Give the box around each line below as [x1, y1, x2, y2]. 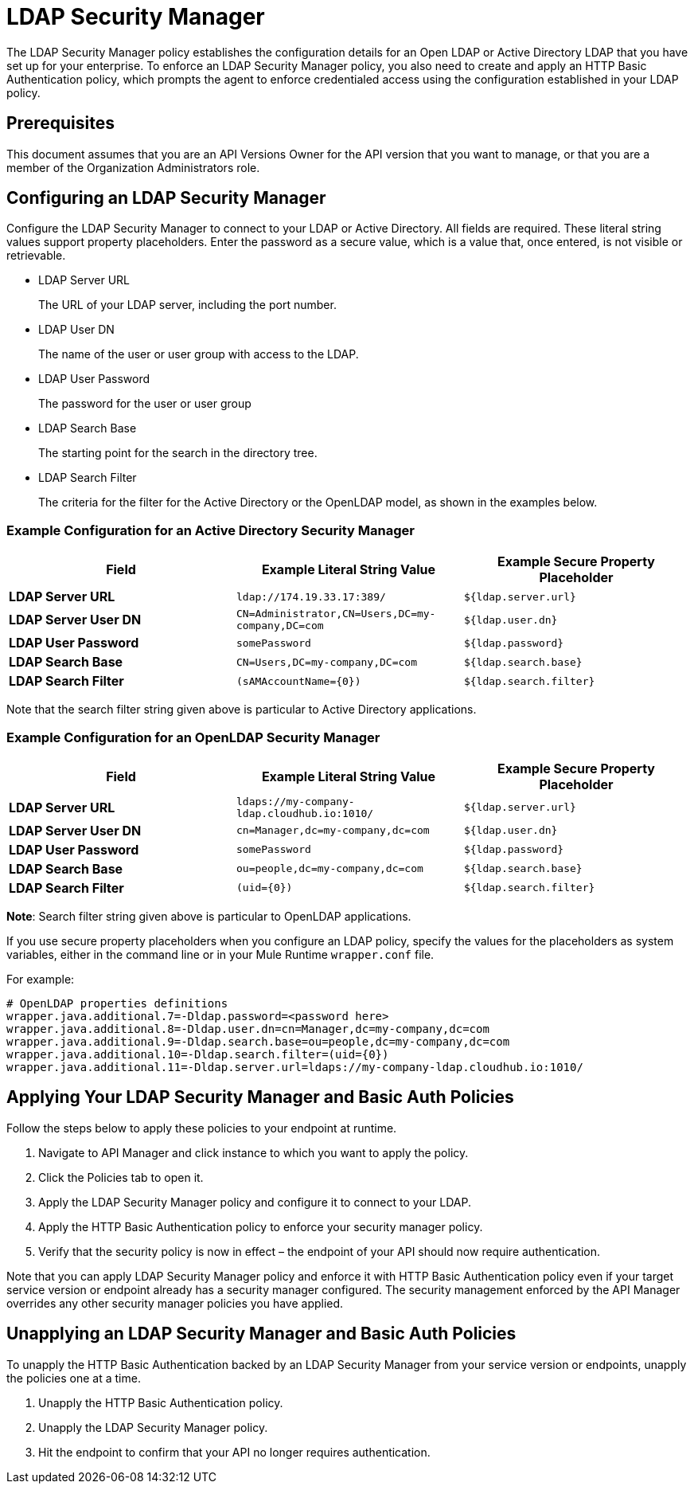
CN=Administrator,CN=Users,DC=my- [236, 608, 436, 620]
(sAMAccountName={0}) [236, 675, 361, 687]
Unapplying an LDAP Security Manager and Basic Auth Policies [6, 1324, 517, 1344]
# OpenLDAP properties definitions [6, 996, 228, 1010]
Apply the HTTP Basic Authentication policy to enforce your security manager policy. [38, 1219, 483, 1234]
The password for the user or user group [38, 397, 251, 411]
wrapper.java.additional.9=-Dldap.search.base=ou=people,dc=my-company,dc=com [6, 1034, 510, 1048]
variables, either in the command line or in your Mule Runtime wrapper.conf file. [6, 947, 435, 961]
